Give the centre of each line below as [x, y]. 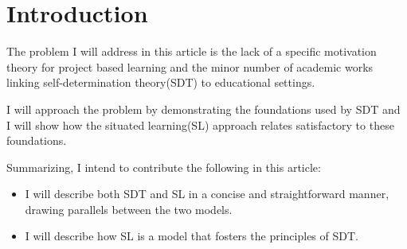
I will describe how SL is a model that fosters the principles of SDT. [192, 236]
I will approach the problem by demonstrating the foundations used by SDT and [203, 109]
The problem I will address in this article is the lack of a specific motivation [192, 51]
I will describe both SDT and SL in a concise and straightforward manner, [207, 194]
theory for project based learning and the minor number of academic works [190, 66]
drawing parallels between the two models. [129, 209]
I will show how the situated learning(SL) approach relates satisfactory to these [200, 124]
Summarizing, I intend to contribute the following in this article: [164, 167]
